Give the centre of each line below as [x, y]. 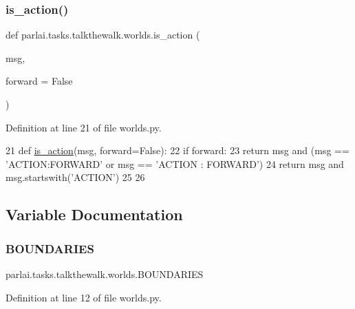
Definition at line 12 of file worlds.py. [84, 297]
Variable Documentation [94, 214]
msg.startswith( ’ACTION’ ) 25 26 [75, 177]
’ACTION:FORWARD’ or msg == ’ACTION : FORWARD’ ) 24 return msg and [175, 163]
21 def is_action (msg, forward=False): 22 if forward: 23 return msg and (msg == [177, 150]
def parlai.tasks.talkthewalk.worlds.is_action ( [103, 35]
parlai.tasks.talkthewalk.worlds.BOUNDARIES [105, 274]
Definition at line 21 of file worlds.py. [84, 127]
